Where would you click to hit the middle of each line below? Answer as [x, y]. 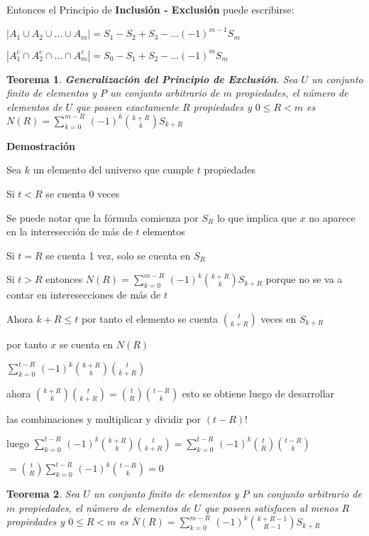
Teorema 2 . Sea [43, 494]
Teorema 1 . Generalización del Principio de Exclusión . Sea [152, 79]
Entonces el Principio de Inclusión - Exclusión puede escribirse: [150, 9]
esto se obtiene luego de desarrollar [258, 393]
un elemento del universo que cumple [114, 170]
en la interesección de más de [70, 231]
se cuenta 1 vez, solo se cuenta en [118, 255]
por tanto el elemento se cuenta [150, 319]
